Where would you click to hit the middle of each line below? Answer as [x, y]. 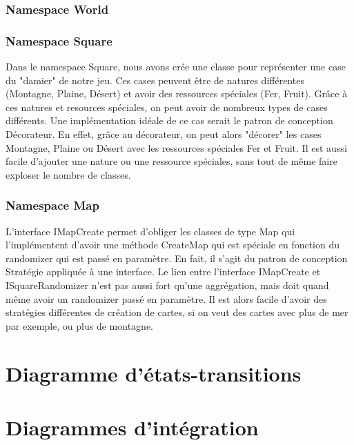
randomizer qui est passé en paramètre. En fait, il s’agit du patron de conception [177, 258]
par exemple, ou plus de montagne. [80, 325]
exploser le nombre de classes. [68, 174]
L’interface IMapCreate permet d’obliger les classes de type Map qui [150, 231]
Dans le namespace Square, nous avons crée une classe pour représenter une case [176, 67]
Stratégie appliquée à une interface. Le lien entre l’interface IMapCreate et [163, 271]
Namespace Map [52, 205]
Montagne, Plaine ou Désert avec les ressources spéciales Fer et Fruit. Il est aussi [176, 147]
